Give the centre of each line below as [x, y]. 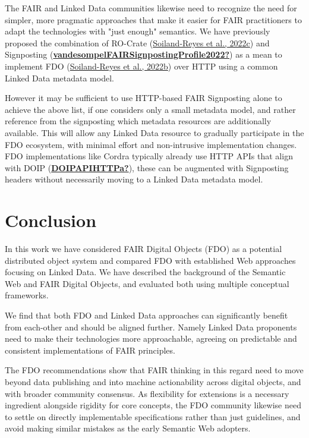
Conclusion [51, 220]
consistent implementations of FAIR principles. [90, 350]
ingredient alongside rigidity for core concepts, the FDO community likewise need [153, 405]
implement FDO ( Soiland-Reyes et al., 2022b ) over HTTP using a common [141, 66]
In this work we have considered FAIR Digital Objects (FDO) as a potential [144, 249]
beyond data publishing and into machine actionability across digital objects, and [153, 381]
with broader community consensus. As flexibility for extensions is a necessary [147, 393]
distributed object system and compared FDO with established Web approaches [150, 260]
